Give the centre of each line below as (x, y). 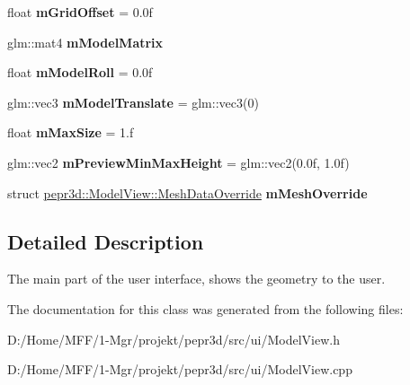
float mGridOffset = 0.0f (80, 12)
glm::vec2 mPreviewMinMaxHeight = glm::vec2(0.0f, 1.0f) (178, 162)
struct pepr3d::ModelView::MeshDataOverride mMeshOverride (187, 192)
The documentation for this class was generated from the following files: (205, 308)
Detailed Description (106, 241)
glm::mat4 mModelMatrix (85, 42)
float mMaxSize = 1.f (71, 132)
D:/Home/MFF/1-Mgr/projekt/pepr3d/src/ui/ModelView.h (174, 339)
